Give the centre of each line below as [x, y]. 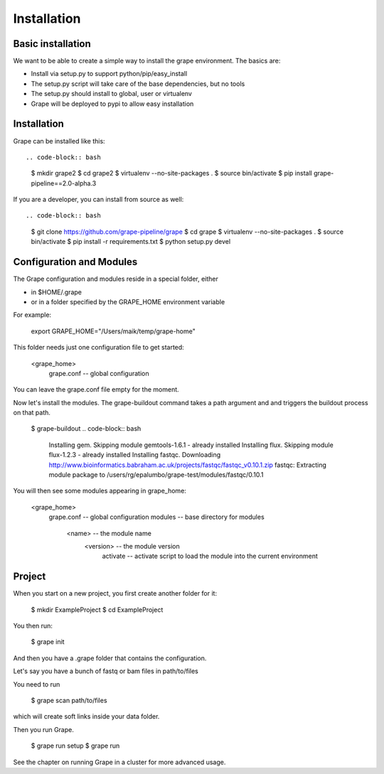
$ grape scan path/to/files [69, 701]
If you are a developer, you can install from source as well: [98, 200]
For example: [32, 315]
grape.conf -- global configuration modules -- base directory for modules [156, 517]
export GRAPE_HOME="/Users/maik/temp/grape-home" [113, 331]
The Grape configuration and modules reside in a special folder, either [116, 279]
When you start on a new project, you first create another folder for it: [115, 593]
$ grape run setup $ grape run [75, 746]
